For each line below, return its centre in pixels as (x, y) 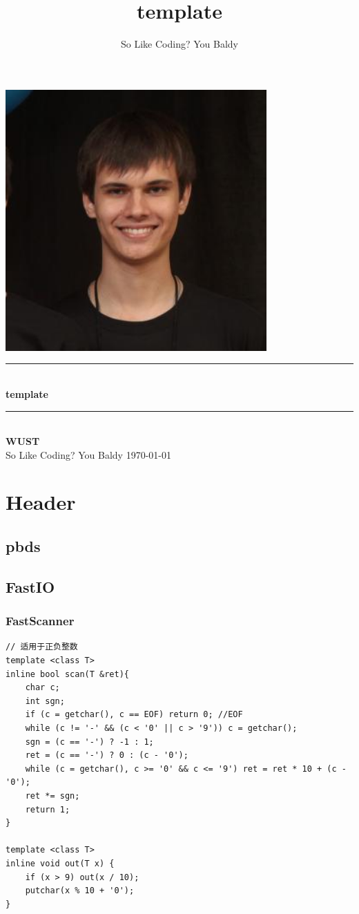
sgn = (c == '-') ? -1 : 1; (89, 742)
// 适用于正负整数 (42, 647)
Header (41, 502)
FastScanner (40, 621)
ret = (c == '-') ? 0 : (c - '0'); (107, 755)
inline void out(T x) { (60, 863)
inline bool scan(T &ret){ (67, 674)
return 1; (48, 809)
